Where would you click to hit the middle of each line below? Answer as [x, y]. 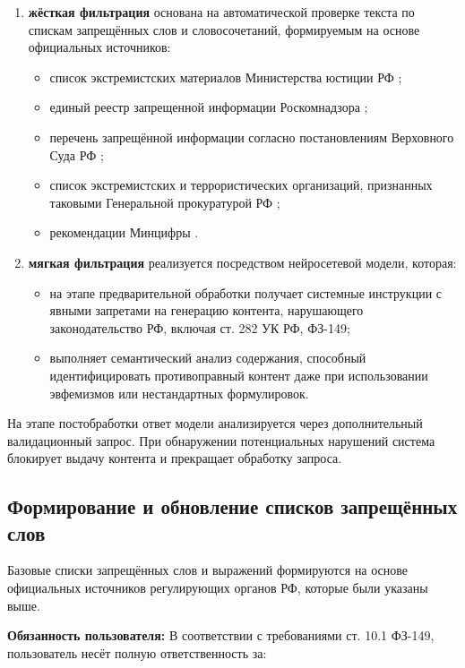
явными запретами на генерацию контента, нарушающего [207, 310]
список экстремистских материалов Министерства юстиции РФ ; [226, 77]
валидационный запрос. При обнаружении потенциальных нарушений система [221, 440]
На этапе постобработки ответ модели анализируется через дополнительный [215, 423]
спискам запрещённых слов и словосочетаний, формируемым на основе [224, 29]
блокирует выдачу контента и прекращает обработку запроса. [175, 458]
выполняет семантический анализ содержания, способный [208, 358]
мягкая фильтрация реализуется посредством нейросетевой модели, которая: [242, 262]
